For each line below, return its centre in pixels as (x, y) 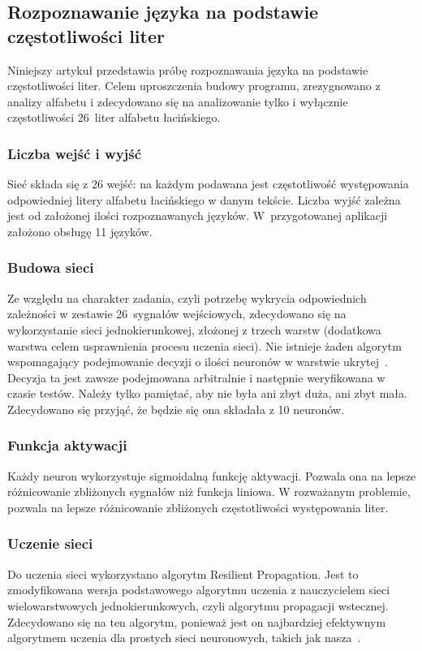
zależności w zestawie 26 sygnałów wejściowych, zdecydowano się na (177, 314)
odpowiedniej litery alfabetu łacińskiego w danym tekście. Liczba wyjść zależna (204, 199)
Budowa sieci (51, 267)
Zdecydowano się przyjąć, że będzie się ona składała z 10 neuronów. (176, 409)
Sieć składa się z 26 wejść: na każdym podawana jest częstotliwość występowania (208, 184)
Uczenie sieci (50, 543)
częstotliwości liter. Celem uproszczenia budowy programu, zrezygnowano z (194, 86)
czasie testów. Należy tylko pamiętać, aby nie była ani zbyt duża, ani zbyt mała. (207, 393)
